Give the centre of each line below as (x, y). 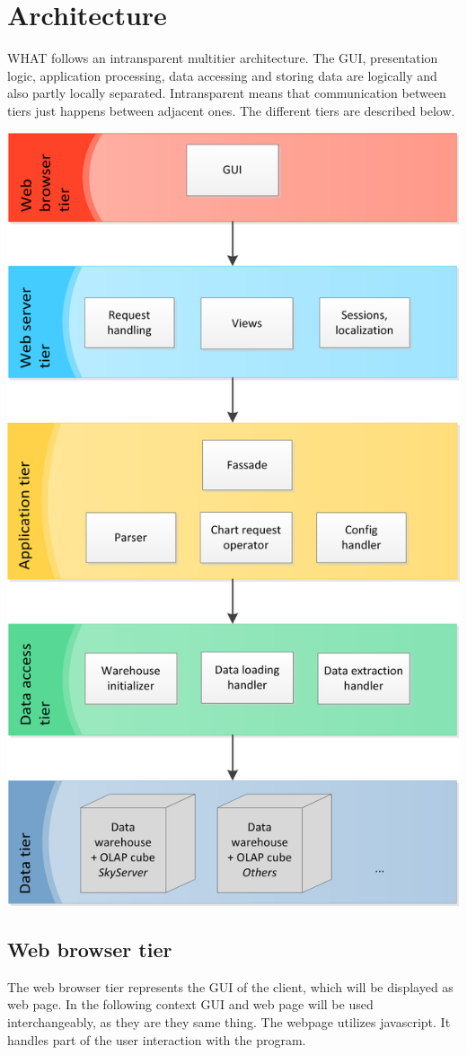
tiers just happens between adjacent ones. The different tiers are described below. (231, 110)
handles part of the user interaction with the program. (157, 1039)
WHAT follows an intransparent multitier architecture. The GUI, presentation (223, 58)
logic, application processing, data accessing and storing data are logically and (222, 75)
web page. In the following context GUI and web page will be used (190, 1004)
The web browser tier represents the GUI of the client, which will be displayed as (230, 986)
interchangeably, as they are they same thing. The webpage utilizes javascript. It (229, 1022)
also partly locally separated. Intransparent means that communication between (227, 93)
